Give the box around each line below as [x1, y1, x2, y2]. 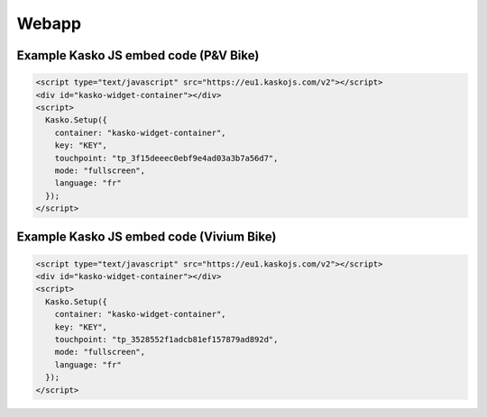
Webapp [16, 14, 81, 33]
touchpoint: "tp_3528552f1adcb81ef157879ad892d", [54, 334, 279, 344]
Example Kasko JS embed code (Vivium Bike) [16, 230, 277, 245]
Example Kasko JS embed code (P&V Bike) [16, 48, 260, 63]
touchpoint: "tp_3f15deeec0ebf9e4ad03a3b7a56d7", [54, 153, 279, 163]
